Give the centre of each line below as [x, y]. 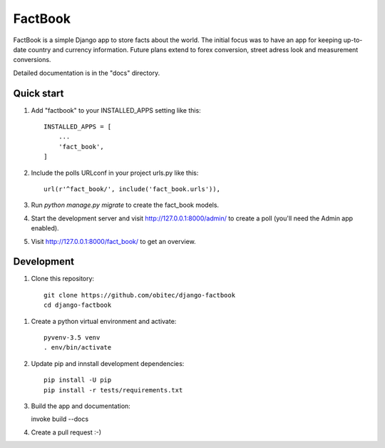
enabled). [45, 228]
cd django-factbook [78, 305]
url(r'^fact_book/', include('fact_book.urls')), [132, 189]
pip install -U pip [78, 380]
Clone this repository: [63, 279]
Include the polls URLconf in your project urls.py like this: [115, 173]
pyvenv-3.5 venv [72, 338]
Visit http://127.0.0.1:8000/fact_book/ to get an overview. [113, 241]
